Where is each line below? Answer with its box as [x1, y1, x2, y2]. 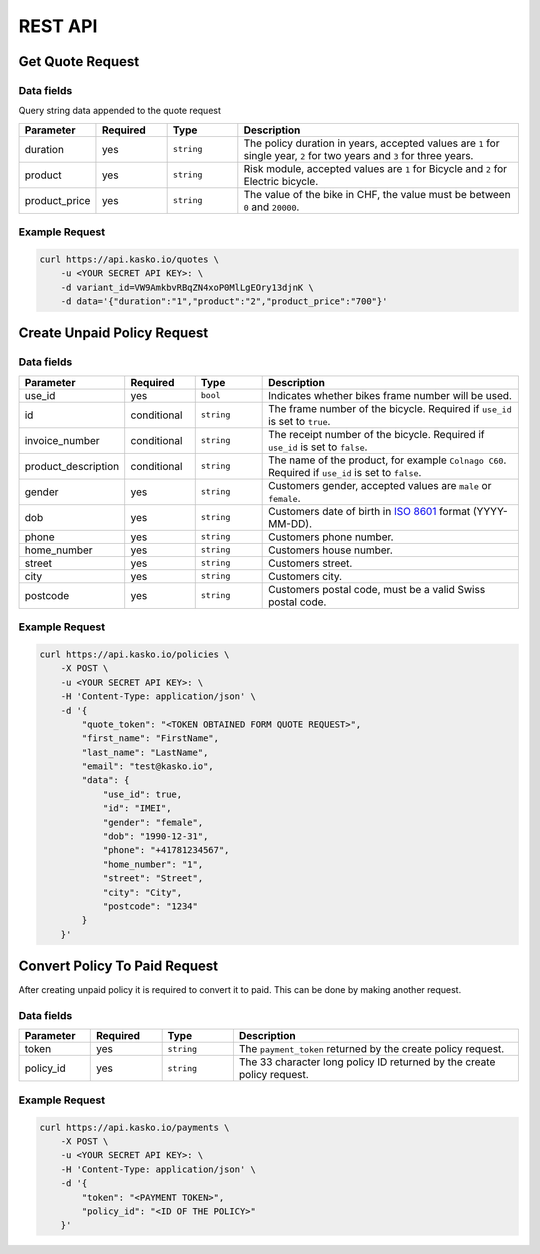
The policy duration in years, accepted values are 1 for [243, 136, 500, 150]
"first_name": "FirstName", [81, 733, 220, 744]
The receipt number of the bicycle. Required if [268, 427, 485, 441]
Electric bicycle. [243, 174, 319, 188]
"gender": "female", [102, 816, 204, 828]
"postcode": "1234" [102, 900, 199, 912]
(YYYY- [472, 504, 509, 518]
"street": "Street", [102, 873, 204, 884]
